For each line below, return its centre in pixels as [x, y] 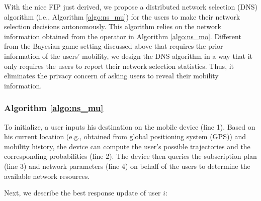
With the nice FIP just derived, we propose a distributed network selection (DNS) [131, 7]
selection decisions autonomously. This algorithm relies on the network [113, 26]
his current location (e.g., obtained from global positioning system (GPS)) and [125, 136]
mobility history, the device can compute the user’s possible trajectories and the [127, 146]
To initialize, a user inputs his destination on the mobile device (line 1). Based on [130, 126]
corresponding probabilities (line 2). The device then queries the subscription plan [130, 156]
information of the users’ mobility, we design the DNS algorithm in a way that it [128, 56]
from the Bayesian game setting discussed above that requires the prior [114, 46]
